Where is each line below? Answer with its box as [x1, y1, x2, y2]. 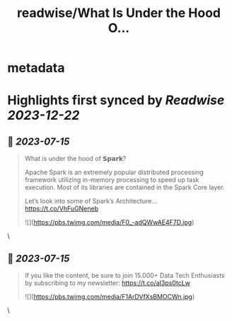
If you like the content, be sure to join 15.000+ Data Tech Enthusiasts [24, 271, 225, 279]
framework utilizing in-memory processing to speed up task [24, 176, 199, 184]
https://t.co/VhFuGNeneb [24, 204, 99, 213]
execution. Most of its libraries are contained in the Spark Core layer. [24, 183, 225, 192]
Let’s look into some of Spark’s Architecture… [24, 197, 158, 205]
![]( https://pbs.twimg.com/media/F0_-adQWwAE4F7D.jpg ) [24, 218, 195, 227]
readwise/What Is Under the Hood [16, 5, 221, 21]
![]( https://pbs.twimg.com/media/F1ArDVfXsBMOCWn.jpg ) [24, 293, 195, 300]
